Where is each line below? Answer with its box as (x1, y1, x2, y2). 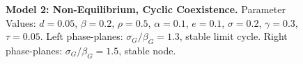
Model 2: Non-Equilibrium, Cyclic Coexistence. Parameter (6, 2, 286, 16)
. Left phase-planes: (40, 29, 123, 43)
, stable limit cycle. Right (179, 29, 288, 43)
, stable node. (118, 43, 176, 57)
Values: (6, 15, 36, 30)
